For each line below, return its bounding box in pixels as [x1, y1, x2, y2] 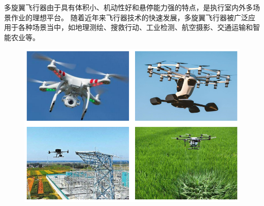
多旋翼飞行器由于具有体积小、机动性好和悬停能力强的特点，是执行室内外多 [4, 2, 253, 12]
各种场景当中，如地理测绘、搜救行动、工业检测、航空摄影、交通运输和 [18, 22, 253, 32]
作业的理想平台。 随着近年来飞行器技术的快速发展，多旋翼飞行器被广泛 [11, 12, 248, 22]
